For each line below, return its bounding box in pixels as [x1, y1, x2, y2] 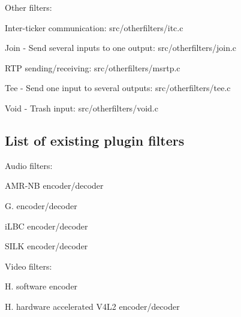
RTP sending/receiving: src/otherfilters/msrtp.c [5, 61, 180, 74]
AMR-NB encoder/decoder [5, 179, 104, 192]
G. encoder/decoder [5, 199, 77, 212]
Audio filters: [5, 159, 53, 171]
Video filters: [5, 259, 52, 272]
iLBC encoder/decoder [5, 219, 88, 232]
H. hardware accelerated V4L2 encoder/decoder [5, 300, 180, 312]
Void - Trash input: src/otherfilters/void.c [5, 101, 158, 114]
